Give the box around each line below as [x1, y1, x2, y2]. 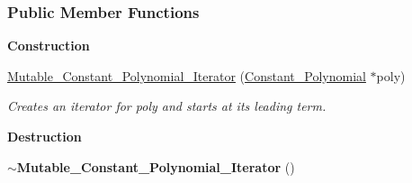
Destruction [7, 127, 82, 145]
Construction [7, 36, 90, 55]
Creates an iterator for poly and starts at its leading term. [7, 96, 327, 115]
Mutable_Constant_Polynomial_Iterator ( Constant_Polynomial [7, 66, 366, 85]
